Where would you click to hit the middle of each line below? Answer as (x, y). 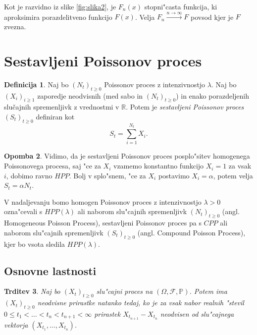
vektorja (16, 324)
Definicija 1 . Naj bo (36, 84)
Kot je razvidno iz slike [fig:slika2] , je (60, 6)
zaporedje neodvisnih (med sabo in (90, 95)
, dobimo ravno (29, 175)
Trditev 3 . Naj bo (32, 291)
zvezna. (15, 26)
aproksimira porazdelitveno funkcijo (58, 17)
